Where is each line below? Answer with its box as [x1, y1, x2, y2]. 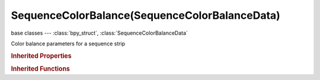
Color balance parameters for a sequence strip [11, 40, 126, 47]
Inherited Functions [11, 65, 71, 73]
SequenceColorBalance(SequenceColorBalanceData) [11, 9, 281, 22]
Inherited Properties [11, 52, 72, 60]
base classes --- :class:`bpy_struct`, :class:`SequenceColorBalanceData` [11, 29, 188, 36]
